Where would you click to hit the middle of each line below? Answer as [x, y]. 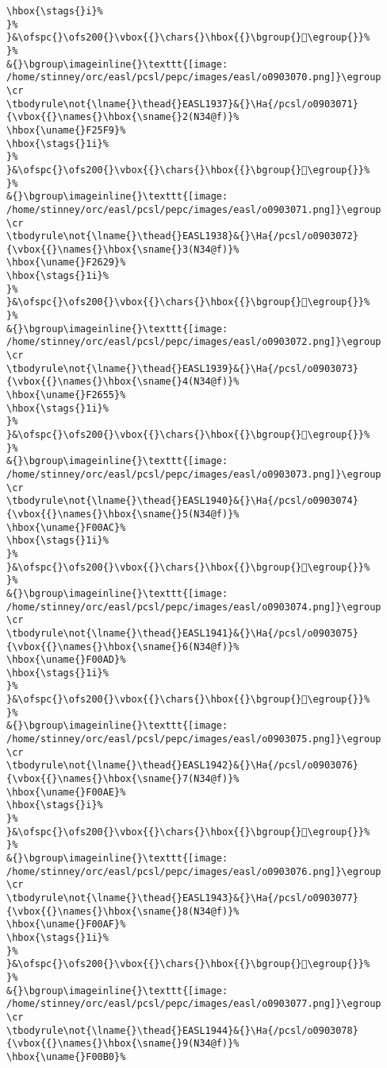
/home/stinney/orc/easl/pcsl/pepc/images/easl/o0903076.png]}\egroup [194, 871]
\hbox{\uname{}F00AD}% [66, 660]
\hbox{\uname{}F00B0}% [66, 1056]
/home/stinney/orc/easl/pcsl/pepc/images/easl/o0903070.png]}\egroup [194, 77]
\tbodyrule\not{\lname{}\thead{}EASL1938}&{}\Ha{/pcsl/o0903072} [182, 236]
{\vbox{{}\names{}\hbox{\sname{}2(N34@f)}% [123, 117]
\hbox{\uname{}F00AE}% [66, 792]
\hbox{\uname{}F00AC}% [66, 527]
